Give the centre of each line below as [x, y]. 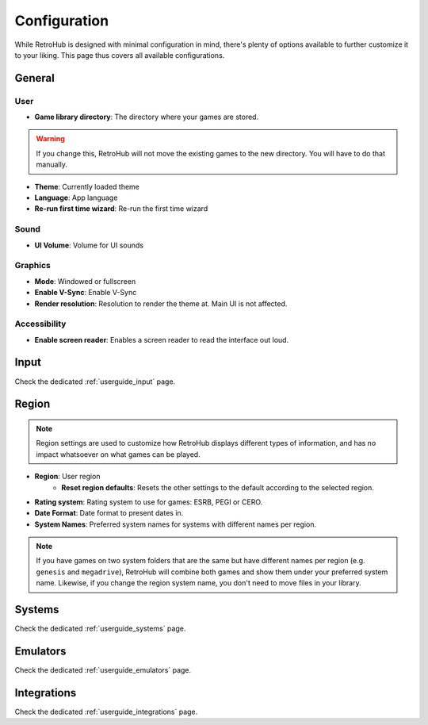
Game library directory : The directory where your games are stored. [147, 117]
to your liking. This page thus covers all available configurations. [120, 55]
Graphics [32, 266]
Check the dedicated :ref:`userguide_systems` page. [100, 629]
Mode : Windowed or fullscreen [85, 281]
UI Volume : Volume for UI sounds [89, 245]
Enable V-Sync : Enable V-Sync [86, 293]
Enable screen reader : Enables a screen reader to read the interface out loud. [162, 339]
